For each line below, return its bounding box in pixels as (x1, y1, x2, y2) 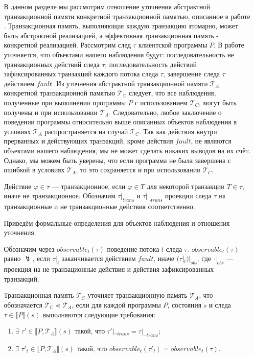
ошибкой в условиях (4, 165, 65, 175)
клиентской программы (138, 40, 208, 50)
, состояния (167, 300, 202, 310)
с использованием (135, 97, 187, 107)
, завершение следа (163, 69, 220, 79)
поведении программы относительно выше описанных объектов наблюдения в (4, 117, 237, 127)
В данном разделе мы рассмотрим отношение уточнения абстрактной (4, 1, 210, 11)
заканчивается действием (61, 253, 136, 263)
